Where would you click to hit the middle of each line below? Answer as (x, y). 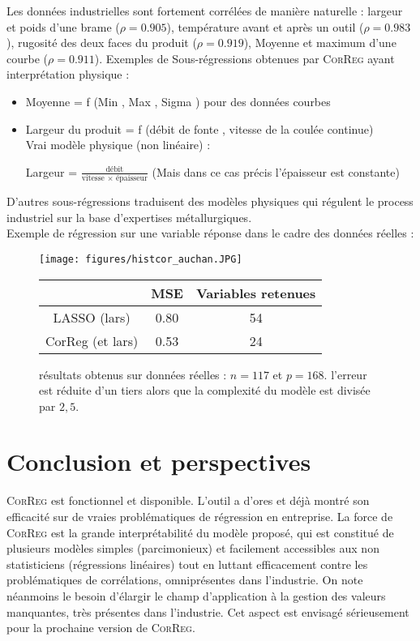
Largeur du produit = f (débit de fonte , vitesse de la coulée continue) (199, 128)
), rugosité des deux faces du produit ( (102, 43)
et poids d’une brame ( (63, 26)
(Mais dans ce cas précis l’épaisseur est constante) (276, 171)
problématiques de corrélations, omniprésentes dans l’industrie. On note (185, 580)
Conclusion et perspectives (159, 462)
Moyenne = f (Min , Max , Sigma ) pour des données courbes (178, 101)
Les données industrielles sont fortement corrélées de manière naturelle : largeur (205, 11)
